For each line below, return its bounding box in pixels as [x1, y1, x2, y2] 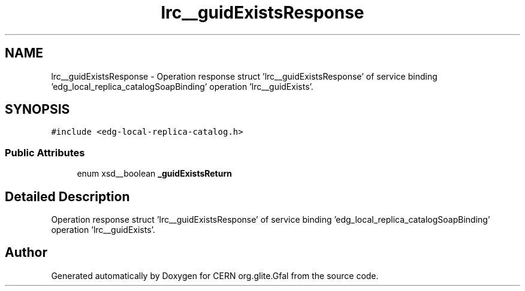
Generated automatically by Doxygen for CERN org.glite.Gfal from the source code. [51, 270, 379, 281]
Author [5, 245, 47, 260]
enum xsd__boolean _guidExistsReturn [77, 168, 232, 179]
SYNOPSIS [5, 102, 70, 117]
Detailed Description [5, 189, 130, 204]
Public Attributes [5, 146, 85, 159]
